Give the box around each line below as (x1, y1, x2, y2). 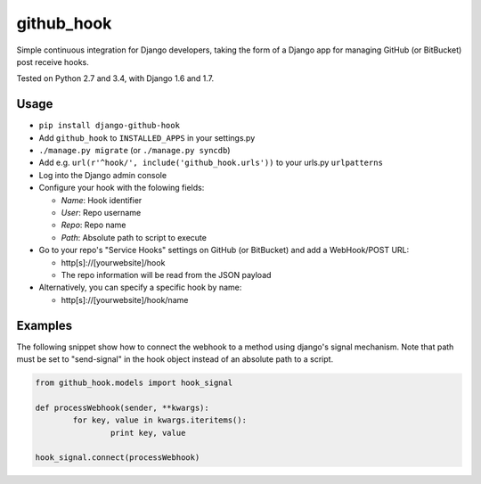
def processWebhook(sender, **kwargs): (35, 402, 209, 413)
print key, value (110, 428, 186, 438)
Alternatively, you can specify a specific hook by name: (38, 282, 242, 293)
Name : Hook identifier (61, 194, 143, 205)
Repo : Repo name (61, 219, 126, 231)
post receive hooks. (16, 56, 89, 67)
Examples (16, 317, 73, 333)
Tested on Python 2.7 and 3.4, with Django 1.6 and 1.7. (16, 73, 215, 84)
